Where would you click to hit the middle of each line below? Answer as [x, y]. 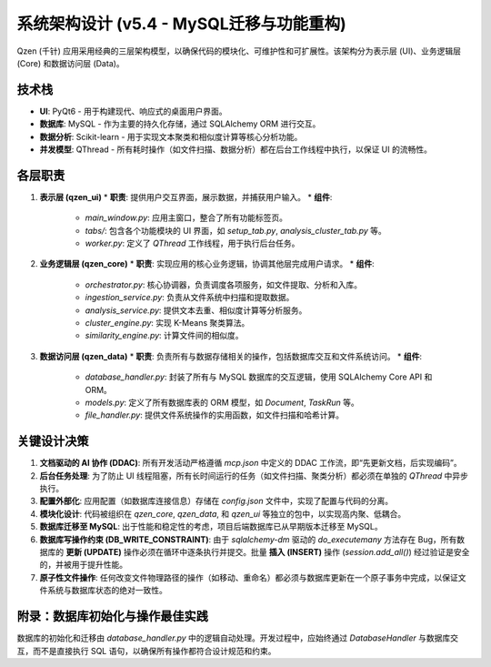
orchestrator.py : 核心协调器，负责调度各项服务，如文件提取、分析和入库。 [224, 284]
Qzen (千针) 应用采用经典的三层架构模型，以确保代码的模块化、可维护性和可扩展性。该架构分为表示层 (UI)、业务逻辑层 [239, 51]
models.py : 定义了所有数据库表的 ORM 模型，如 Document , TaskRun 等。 [222, 402]
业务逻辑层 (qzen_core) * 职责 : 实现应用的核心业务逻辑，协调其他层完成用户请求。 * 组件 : [207, 264]
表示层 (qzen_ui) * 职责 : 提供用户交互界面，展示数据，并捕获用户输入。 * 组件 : [186, 197]
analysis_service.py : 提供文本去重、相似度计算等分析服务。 [196, 310]
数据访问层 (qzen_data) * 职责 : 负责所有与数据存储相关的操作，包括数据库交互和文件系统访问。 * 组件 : [231, 356]
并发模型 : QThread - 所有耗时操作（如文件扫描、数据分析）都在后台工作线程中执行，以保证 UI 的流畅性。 [235, 149]
